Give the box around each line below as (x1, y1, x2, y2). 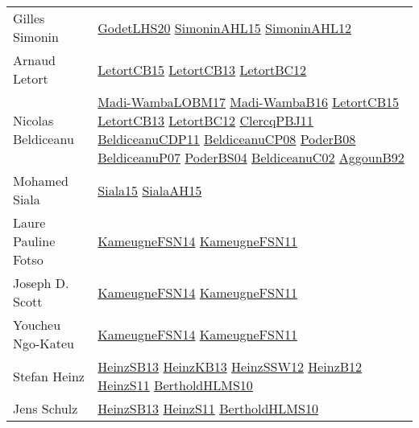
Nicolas (13, 111, 54, 130)
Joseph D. (13, 274, 69, 292)
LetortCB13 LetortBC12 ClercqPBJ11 (97, 111, 313, 130)
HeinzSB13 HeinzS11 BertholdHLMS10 (97, 399, 318, 418)
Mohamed (13, 171, 68, 190)
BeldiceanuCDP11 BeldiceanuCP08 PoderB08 (97, 130, 356, 148)
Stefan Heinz (13, 366, 85, 385)
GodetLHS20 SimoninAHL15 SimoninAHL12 (97, 18, 351, 37)
